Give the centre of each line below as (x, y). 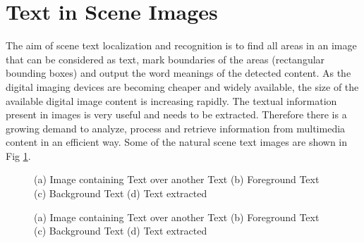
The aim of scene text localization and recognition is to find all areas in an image (181, 45)
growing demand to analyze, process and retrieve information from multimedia (176, 128)
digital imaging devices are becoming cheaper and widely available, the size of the (182, 86)
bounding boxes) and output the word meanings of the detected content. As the (178, 73)
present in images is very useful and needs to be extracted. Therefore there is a (176, 114)
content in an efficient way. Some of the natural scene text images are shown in (177, 142)
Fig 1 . (18, 155)
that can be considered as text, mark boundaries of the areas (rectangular (165, 59)
